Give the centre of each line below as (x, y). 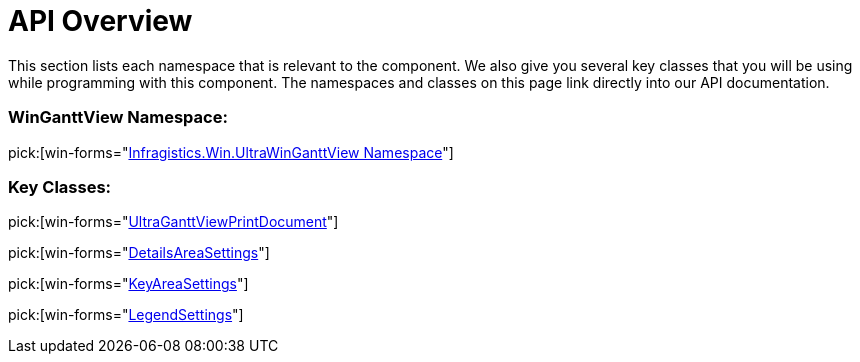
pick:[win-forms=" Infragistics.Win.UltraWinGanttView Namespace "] (231, 152)
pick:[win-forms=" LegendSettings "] (126, 315)
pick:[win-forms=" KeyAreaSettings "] (128, 284)
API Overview (100, 21)
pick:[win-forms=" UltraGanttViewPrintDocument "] (173, 222)
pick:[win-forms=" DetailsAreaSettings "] (139, 253)
